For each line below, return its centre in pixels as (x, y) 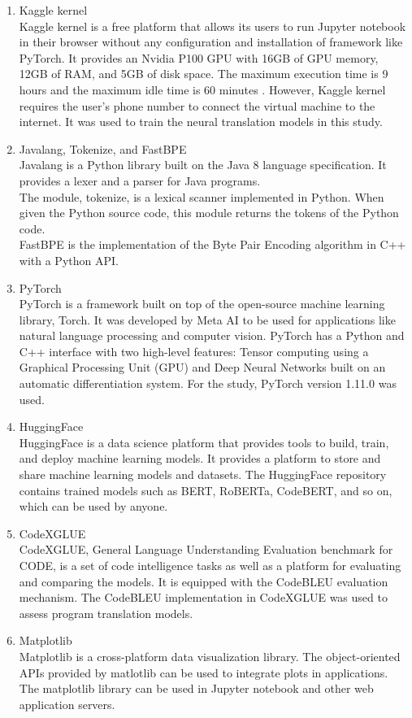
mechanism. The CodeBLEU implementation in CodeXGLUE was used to (203, 597)
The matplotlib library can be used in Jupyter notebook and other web (196, 688)
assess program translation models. (106, 613)
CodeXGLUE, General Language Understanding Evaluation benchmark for (206, 549)
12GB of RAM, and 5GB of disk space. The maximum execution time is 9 (204, 74)
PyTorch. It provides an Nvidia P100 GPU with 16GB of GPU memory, (199, 57)
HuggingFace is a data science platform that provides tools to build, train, (204, 442)
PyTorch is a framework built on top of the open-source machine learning (202, 304)
